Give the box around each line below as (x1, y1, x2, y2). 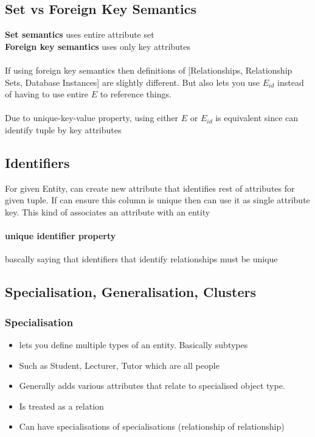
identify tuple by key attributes (5, 123, 122, 136)
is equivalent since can (215, 111, 299, 124)
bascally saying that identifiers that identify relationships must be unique (5, 253, 278, 265)
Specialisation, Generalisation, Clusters (5, 282, 257, 301)
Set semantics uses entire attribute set (5, 28, 154, 41)
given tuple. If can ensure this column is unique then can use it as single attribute (5, 194, 310, 206)
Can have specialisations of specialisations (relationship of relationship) (19, 420, 285, 433)
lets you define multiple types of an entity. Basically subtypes (19, 338, 248, 351)
